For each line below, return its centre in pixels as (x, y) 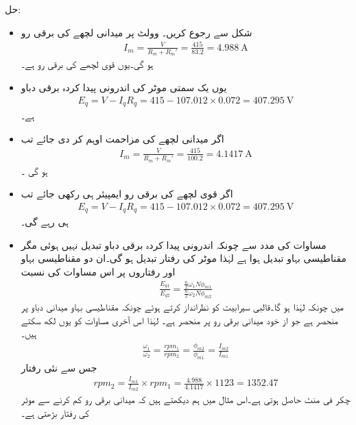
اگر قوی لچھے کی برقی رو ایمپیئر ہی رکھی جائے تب (127, 194)
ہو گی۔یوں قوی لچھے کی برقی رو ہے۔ (87, 64)
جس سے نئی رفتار (59, 367)
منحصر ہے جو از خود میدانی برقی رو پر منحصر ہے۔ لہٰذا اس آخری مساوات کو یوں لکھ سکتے (179, 320)
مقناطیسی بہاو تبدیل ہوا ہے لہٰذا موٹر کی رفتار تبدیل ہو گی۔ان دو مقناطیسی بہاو (184, 258)
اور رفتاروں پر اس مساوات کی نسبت (98, 272)
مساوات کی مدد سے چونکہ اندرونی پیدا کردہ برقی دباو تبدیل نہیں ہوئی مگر (174, 244)
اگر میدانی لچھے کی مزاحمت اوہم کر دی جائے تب (122, 138)
